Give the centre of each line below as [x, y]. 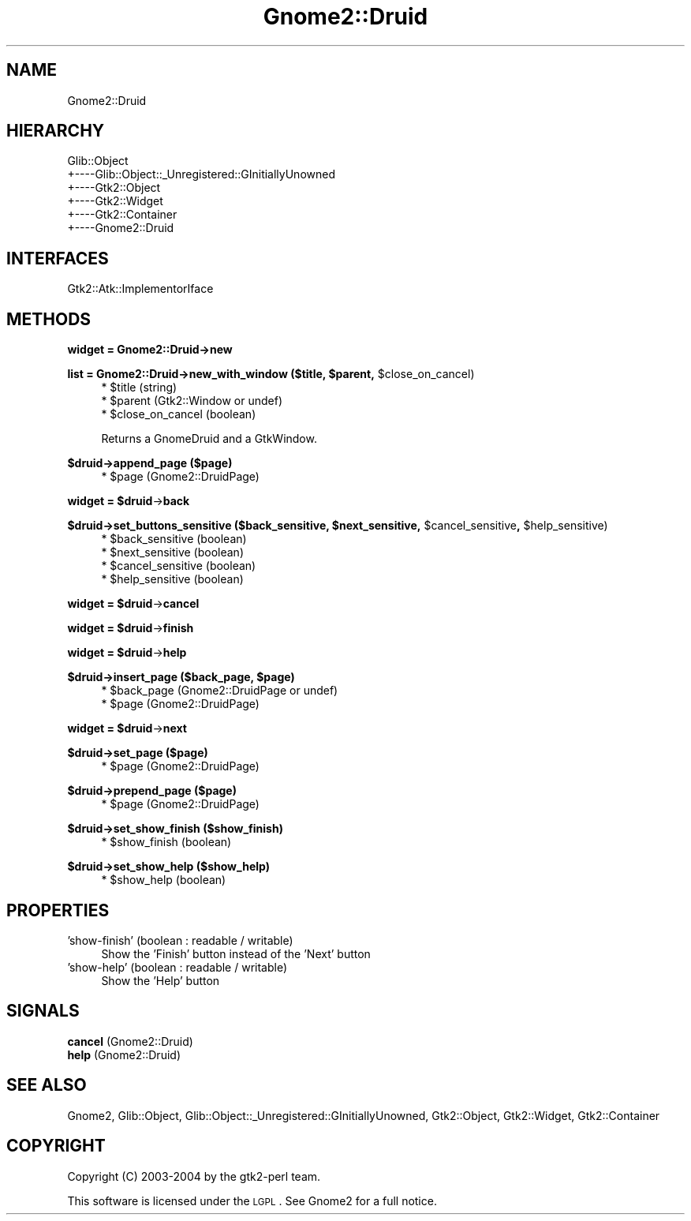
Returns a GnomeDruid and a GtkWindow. [209, 439]
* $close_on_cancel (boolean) [179, 414]
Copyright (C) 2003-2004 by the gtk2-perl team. [194, 1176]
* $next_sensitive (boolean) [172, 552]
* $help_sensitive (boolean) [172, 579]
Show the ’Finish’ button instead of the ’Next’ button [236, 953]
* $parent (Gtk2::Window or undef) [192, 401]
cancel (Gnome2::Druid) [130, 1041]
